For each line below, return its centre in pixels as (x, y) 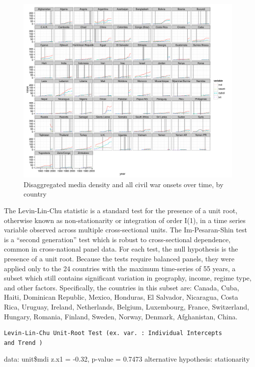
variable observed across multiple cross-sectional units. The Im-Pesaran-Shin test (126, 230)
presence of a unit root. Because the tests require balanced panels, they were (119, 258)
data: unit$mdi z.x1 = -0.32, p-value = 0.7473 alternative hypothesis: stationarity (127, 359)
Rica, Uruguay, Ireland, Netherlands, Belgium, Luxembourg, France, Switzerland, (127, 306)
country (35, 194)
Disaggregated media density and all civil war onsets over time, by (124, 184)
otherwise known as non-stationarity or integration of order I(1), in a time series (125, 220)
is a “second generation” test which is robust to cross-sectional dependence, (117, 239)
